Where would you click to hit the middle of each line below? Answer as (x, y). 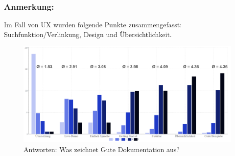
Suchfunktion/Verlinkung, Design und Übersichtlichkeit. (88, 34)
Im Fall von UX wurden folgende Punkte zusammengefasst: (93, 25)
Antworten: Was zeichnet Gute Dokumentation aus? (102, 149)
